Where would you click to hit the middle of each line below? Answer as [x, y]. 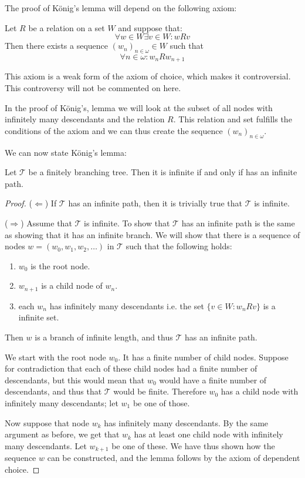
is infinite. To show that [127, 223]
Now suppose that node [47, 422]
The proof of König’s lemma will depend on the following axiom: [121, 8]
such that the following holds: [179, 246]
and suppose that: [150, 27]
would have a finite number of [213, 380]
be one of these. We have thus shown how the [193, 445]
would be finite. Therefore [160, 391]
